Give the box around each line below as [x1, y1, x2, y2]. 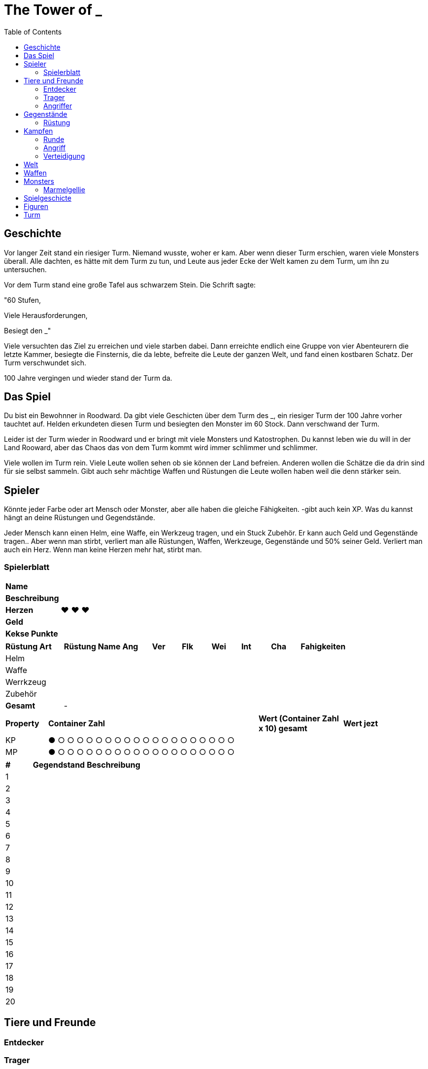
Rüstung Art [5, 641, 52, 652]
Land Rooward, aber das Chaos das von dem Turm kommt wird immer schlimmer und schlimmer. [4, 443, 318, 452]
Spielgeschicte [24, 193, 71, 202]
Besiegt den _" [4, 326, 51, 335]
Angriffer [43, 101, 72, 110]
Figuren [24, 202, 48, 211]
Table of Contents [4, 27, 62, 36]
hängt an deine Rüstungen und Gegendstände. [4, 513, 156, 522]
